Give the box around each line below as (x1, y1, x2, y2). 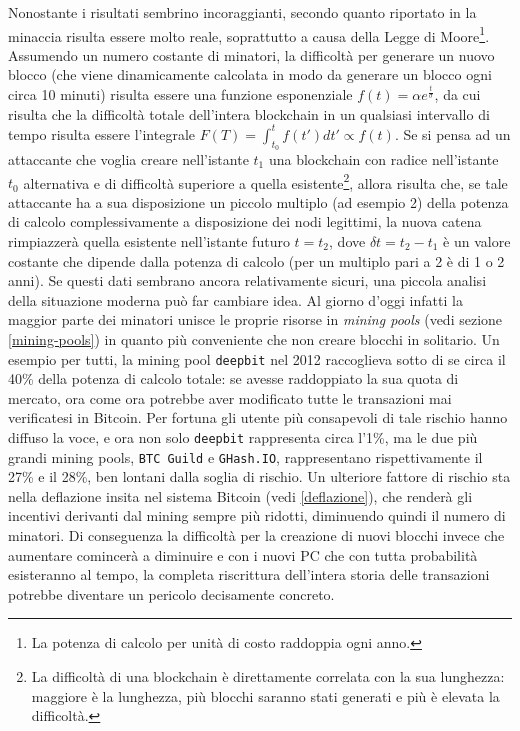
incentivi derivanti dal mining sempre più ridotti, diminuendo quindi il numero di (8, 505, 506, 526)
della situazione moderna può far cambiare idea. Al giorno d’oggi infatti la (8, 289, 463, 310)
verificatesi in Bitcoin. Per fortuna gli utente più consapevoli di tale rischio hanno (8, 407, 508, 428)
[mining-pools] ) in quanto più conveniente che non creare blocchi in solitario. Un (8, 328, 500, 349)
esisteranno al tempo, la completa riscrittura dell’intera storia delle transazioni (8, 564, 490, 585)
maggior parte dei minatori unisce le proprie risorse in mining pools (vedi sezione (8, 309, 503, 330)
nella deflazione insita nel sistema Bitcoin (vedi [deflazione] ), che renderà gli (8, 485, 473, 506)
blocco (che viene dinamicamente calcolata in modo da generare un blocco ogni (8, 64, 492, 85)
